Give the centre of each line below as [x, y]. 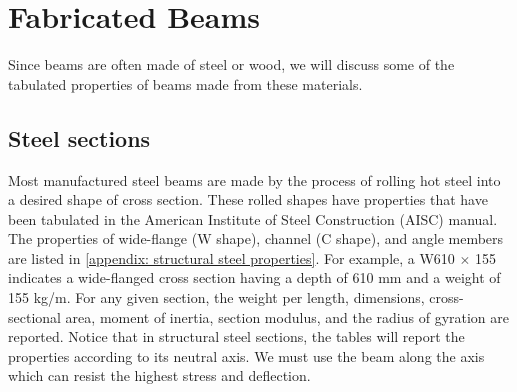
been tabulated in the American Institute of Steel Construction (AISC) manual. [253, 218]
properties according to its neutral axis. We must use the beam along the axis [246, 355]
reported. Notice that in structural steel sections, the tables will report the [236, 336]
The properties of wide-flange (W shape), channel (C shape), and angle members [256, 238]
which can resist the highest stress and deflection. [159, 375]
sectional [34, 316]
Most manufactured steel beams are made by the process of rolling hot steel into [254, 179]
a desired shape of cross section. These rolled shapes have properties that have [248, 199]
